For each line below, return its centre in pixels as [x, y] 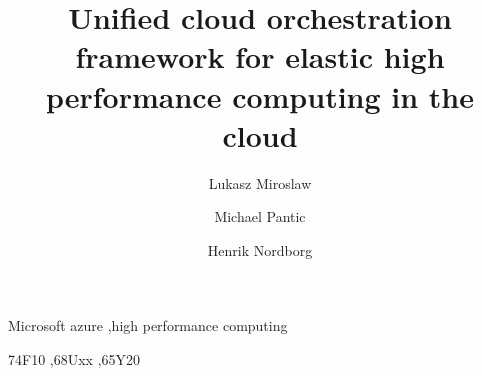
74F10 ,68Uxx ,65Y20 [74, 359]
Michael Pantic [260, 216]
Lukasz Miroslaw [260, 182]
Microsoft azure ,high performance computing [148, 325]
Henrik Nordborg [260, 249]
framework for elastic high [260, 56]
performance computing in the [260, 95]
